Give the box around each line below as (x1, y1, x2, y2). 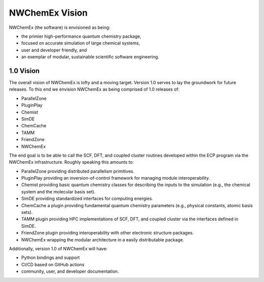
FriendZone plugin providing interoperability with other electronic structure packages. (21, 230, 194, 236)
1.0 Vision (9, 67, 40, 75)
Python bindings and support (21, 255, 80, 260)
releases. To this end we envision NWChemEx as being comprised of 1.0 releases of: (9, 86, 179, 93)
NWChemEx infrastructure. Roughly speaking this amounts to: (9, 159, 134, 165)
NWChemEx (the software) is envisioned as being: (9, 24, 110, 30)
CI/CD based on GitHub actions (21, 261, 85, 267)
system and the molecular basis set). (21, 188, 95, 194)
